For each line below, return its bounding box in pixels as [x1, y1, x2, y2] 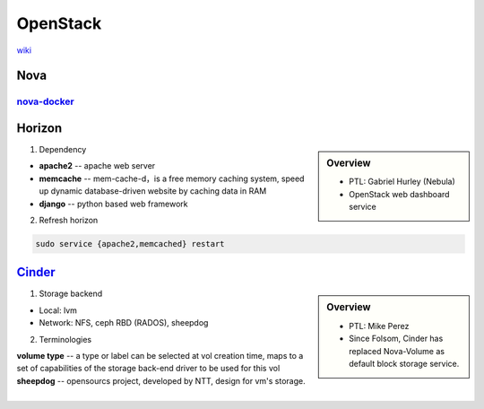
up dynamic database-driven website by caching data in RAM [39, 186, 267, 196]
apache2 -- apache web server [39, 161, 156, 171]
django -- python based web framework [39, 198, 188, 209]
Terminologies [39, 334, 92, 344]
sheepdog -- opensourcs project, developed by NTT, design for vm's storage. [16, 375, 306, 386]
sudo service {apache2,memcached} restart [35, 239, 225, 248]
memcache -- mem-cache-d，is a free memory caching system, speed [39, 173, 305, 184]
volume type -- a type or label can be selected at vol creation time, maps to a [16, 351, 304, 361]
